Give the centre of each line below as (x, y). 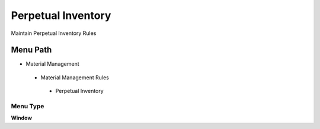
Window (22, 118)
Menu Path (31, 50)
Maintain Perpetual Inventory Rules (54, 33)
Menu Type (28, 106)
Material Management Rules (75, 78)
